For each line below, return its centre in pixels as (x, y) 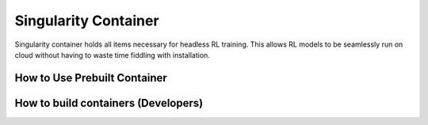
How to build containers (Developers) (109, 103)
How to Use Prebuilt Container (91, 78)
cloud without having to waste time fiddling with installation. (112, 55)
